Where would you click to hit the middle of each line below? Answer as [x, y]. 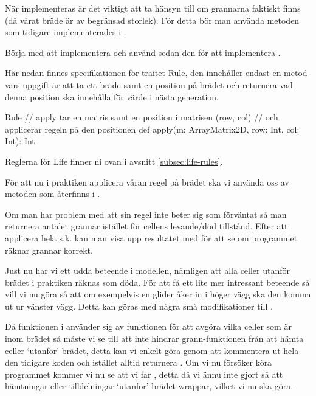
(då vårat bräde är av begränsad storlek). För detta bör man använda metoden [152, 20]
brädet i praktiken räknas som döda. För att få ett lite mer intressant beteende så [157, 282]
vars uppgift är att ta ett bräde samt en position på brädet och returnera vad [149, 84]
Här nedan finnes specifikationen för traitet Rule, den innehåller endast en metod [156, 73]
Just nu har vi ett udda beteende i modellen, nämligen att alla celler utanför [148, 270]
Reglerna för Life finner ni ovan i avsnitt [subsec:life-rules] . [114, 161]
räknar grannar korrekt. [49, 250]
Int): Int [20, 141]
